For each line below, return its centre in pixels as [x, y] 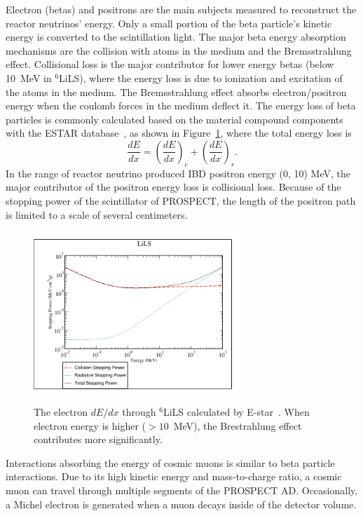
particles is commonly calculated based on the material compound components [174, 119]
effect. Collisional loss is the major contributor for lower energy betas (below [170, 64]
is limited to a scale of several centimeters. [97, 214]
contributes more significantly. [98, 439]
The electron [61, 412]
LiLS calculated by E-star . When [236, 412]
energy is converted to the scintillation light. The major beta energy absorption [176, 37]
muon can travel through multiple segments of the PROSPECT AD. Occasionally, [182, 490]
